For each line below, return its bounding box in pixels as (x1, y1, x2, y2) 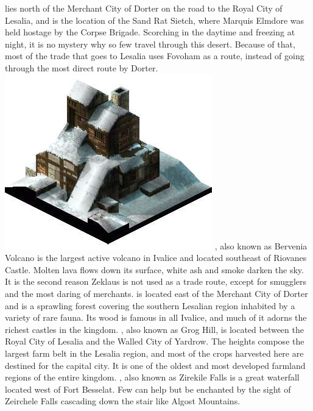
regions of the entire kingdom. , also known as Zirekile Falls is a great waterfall (5, 371, 300, 384)
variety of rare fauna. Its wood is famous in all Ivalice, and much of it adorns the (5, 311, 307, 324)
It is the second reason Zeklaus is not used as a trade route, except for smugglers (5, 275, 307, 288)
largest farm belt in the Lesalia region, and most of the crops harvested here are (5, 346, 304, 359)
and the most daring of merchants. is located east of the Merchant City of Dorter (5, 287, 308, 299)
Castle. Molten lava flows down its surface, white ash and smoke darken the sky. (5, 263, 304, 276)
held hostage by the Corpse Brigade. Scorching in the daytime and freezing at (5, 26, 295, 38)
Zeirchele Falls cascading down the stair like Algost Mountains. (5, 395, 241, 407)
